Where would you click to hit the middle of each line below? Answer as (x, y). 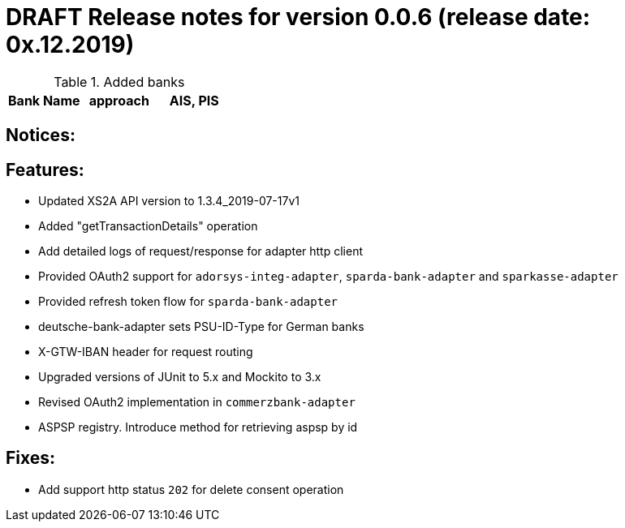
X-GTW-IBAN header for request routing (146, 352)
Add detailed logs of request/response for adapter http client (200, 251)
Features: (45, 170)
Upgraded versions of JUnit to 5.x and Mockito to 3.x (180, 377)
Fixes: (31, 458)
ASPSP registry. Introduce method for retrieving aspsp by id (198, 427)
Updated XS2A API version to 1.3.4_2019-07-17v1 (169, 201)
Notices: (41, 135)
